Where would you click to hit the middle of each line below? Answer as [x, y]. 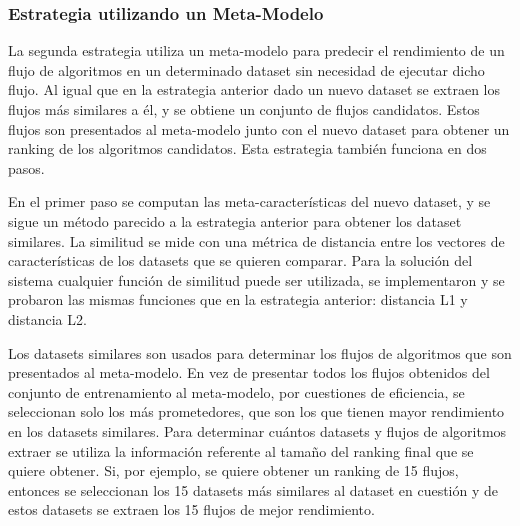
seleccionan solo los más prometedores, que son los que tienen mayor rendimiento [256, 411]
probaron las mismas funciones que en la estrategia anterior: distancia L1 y [238, 299]
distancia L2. [47, 318]
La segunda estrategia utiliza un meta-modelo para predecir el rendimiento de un [256, 50]
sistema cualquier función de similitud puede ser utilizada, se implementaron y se [256, 279]
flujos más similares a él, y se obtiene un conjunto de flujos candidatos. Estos [244, 109]
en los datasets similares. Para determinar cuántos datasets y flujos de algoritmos [257, 430]
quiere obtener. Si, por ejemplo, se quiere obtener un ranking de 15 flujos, [233, 470]
